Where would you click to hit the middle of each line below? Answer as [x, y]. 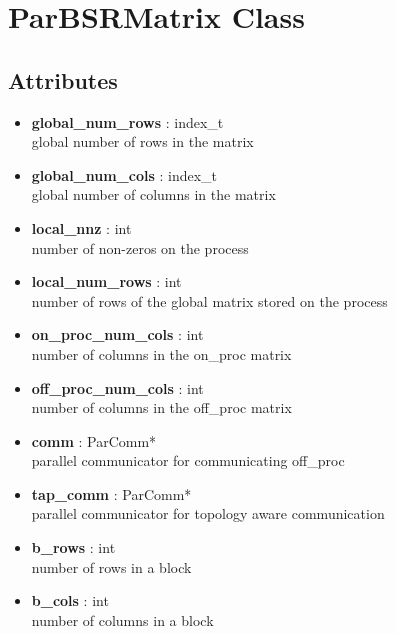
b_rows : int [73, 547]
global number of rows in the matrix [142, 141]
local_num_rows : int [106, 281]
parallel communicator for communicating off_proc [188, 460]
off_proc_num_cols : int [117, 387]
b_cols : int [70, 600]
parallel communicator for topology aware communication [208, 513]
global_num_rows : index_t [127, 121]
